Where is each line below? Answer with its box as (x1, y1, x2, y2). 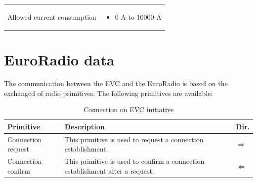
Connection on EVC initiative (83, 104, 174, 115)
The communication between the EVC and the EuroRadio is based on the (4, 78, 228, 88)
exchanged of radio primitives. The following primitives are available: (4, 88, 213, 98)
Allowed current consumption (7, 11, 96, 22)
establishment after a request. (64, 165, 154, 176)
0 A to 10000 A (115, 11, 162, 22)
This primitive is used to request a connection (64, 134, 204, 144)
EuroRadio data (4, 50, 115, 70)
